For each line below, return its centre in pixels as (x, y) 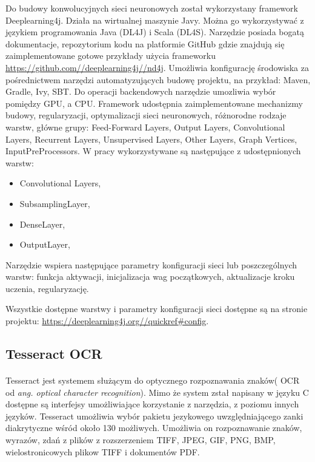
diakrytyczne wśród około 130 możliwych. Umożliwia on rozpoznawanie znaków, (154, 428)
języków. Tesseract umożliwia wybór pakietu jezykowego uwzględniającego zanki (154, 416)
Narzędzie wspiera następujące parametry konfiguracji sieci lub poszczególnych (151, 264)
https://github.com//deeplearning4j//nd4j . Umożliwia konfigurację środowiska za (157, 67)
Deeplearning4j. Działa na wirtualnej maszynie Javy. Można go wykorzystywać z (155, 20)
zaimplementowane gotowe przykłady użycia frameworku (111, 56)
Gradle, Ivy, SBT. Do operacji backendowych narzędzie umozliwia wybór (141, 91)
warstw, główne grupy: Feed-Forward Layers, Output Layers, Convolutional (145, 127)
